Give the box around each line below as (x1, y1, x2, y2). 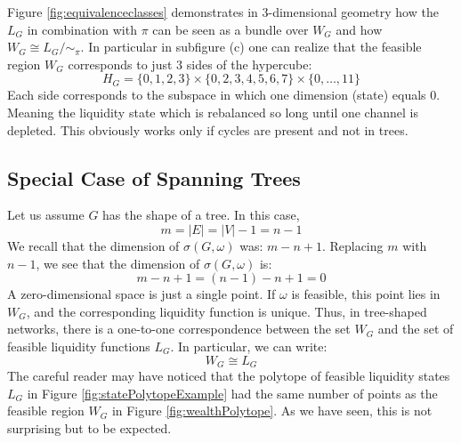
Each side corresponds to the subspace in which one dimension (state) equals (7, 85, 426, 104)
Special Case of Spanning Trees (7, 164, 301, 191)
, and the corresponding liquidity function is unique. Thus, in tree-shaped (26, 302, 427, 320)
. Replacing (321, 236, 384, 254)
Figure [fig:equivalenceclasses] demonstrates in (7, 3, 258, 20)
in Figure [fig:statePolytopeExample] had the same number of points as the (27, 383, 438, 402)
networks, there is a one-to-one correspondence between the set (7, 319, 351, 338)
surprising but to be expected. (7, 418, 172, 437)
